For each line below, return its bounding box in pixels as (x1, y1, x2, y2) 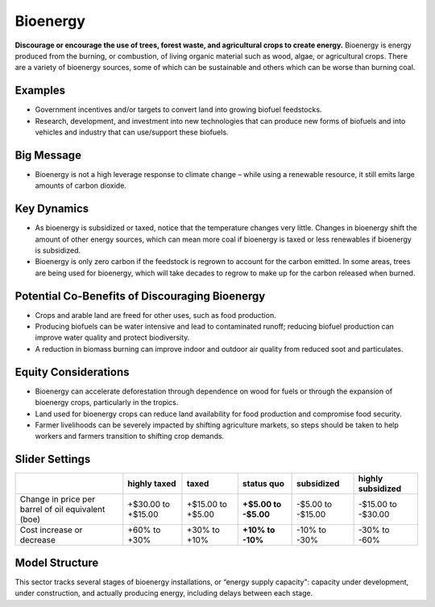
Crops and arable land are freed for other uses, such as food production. (35, 310, 277, 320)
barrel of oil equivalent (19, 504, 106, 515)
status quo (242, 478, 285, 489)
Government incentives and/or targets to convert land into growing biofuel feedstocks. (35, 105, 322, 114)
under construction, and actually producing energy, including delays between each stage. (14, 588, 313, 598)
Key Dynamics (14, 202, 89, 216)
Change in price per (19, 493, 96, 505)
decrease (19, 535, 56, 546)
